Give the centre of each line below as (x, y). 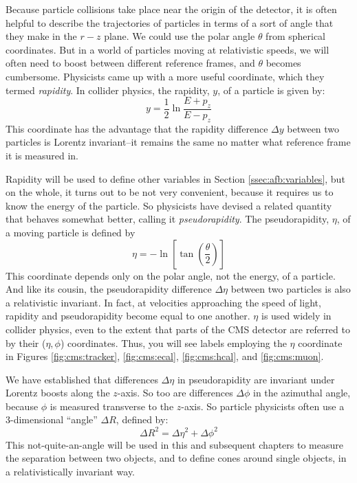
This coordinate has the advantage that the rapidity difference (137, 128)
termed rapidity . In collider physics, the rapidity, (108, 90)
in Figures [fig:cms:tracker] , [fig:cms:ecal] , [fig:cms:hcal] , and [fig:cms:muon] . (165, 356)
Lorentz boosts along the (58, 393)
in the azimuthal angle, (302, 393)
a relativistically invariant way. (71, 471)
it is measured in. (42, 155)
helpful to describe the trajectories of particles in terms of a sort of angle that (170, 22)
